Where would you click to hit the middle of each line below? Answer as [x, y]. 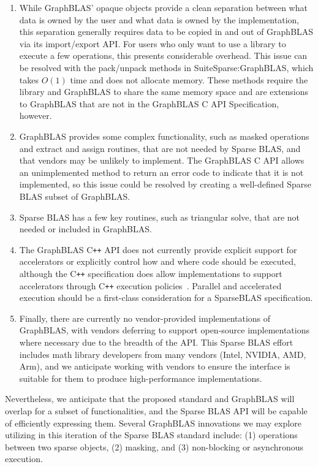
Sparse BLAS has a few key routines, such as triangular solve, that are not [159, 217]
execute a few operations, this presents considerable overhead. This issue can [163, 55]
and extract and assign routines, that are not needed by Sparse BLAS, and [160, 148]
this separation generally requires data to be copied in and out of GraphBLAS [166, 32]
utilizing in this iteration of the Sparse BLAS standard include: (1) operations [151, 435]
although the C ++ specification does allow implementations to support [151, 273]
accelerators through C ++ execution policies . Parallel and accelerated [150, 285]
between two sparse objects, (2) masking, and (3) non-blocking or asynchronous [154, 446]
